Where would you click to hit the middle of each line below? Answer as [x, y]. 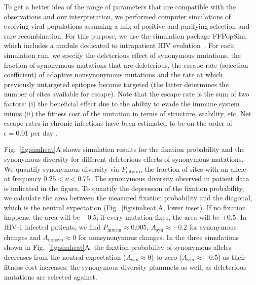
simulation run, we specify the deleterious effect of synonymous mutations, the [123, 55]
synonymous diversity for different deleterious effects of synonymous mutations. [124, 159]
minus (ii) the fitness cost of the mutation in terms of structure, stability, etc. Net [128, 113]
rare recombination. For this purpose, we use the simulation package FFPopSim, [126, 35]
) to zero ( [166, 257]
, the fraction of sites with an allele [193, 168]
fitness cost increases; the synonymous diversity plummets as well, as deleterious [125, 267]
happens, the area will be [42, 217]
